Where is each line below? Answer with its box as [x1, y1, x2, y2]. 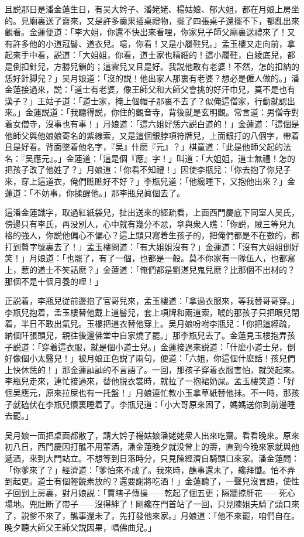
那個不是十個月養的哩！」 [5, 275, 103, 287]
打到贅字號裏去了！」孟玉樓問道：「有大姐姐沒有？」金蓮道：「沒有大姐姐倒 [5, 240, 291, 252]
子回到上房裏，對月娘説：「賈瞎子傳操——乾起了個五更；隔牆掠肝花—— [5, 486, 279, 498]
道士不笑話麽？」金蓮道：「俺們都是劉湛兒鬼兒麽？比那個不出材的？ [37, 264, 295, 276]
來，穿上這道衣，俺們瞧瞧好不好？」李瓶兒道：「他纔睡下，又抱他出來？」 [5, 175, 287, 187]
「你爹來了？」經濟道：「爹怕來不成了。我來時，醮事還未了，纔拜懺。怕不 [5, 463, 287, 476]
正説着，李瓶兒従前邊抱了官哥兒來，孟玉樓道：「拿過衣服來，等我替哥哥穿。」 [5, 295, 299, 307]
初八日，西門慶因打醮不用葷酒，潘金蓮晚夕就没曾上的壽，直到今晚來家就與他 [5, 440, 299, 453]
